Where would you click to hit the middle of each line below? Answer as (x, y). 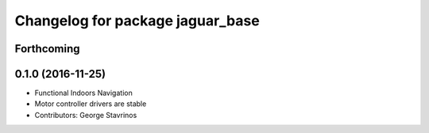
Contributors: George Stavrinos (86, 115)
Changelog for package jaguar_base (137, 21)
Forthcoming (47, 49)
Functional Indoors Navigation (83, 93)
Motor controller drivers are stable (91, 104)
